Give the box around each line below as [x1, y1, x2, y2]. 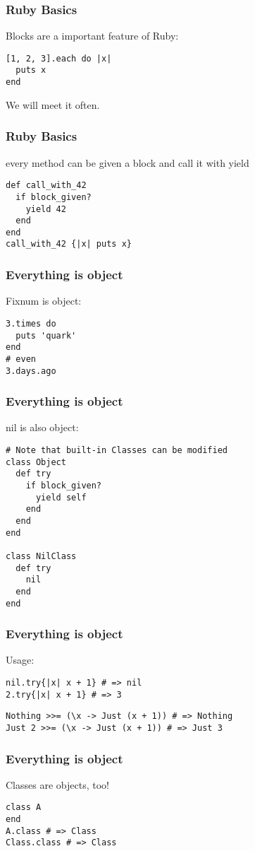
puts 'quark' [15, 330, 77, 341]
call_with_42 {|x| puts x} [6, 239, 132, 250]
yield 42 [25, 204, 66, 214]
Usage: [6, 652, 35, 667]
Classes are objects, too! [6, 777, 109, 792]
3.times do [6, 318, 56, 329]
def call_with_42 [6, 180, 87, 191]
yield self [35, 492, 87, 503]
